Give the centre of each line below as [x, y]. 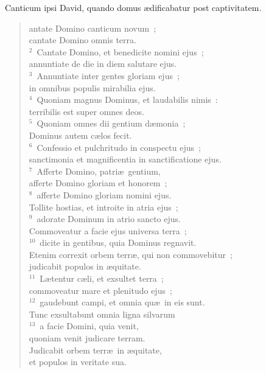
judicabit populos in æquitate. [85, 266]
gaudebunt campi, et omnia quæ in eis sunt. [122, 302]
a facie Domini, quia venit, [89, 326]
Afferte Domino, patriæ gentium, [99, 171]
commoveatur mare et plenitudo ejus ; [100, 290]
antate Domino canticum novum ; [93, 28]
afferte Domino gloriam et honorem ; [98, 183]
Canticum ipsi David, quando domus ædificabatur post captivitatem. [133, 7]
